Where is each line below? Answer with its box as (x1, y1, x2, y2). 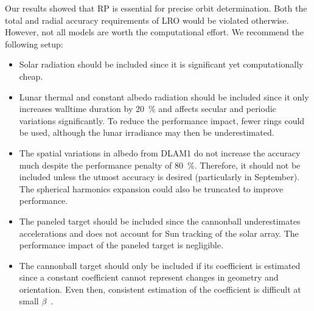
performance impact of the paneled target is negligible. (19, 239, 223, 251)
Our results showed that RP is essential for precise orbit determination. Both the (5, 2, 307, 14)
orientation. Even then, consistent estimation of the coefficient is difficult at (19, 282, 301, 295)
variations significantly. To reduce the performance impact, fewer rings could (19, 114, 305, 127)
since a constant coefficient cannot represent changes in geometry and (19, 271, 279, 284)
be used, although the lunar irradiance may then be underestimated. (19, 126, 274, 139)
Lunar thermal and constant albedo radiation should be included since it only (19, 90, 309, 103)
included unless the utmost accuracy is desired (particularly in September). (19, 170, 300, 183)
